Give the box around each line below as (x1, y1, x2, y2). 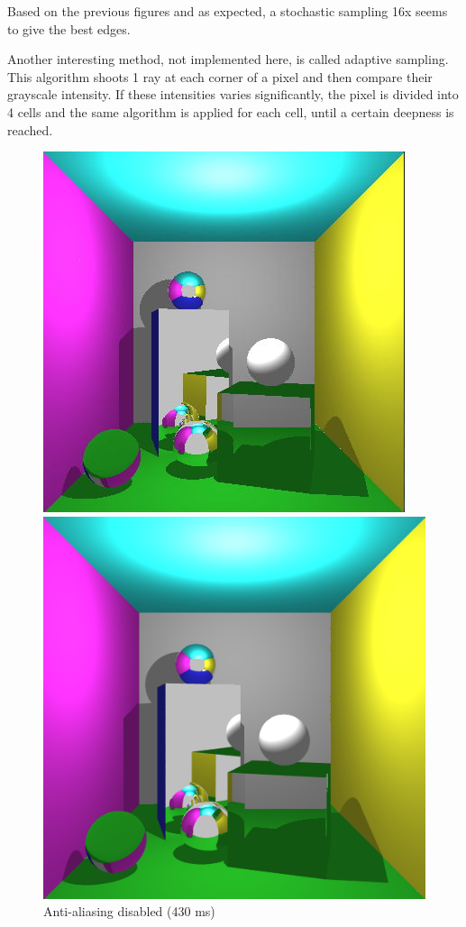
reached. (7, 120, 53, 139)
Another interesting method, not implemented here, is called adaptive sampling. (7, 50, 449, 69)
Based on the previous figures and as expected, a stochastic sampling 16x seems (7, 2, 448, 20)
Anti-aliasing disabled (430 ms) (43, 902, 215, 921)
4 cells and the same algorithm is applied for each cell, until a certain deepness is (7, 102, 454, 121)
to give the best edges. (7, 19, 131, 38)
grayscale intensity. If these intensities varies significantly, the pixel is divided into (7, 85, 459, 104)
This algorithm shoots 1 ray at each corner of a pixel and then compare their (7, 67, 433, 86)
